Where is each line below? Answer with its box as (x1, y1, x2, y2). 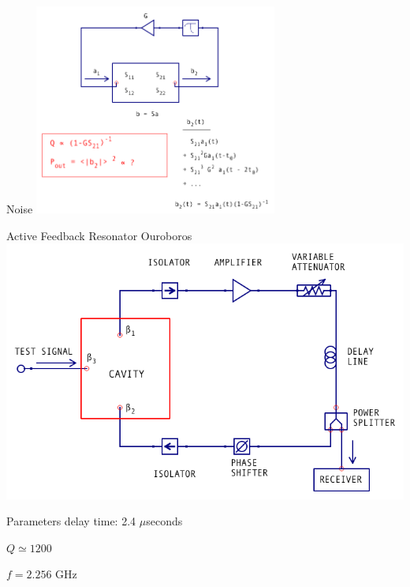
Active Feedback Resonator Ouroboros (6, 227, 192, 243)
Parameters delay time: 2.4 (6, 513, 136, 529)
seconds (146, 513, 183, 529)
